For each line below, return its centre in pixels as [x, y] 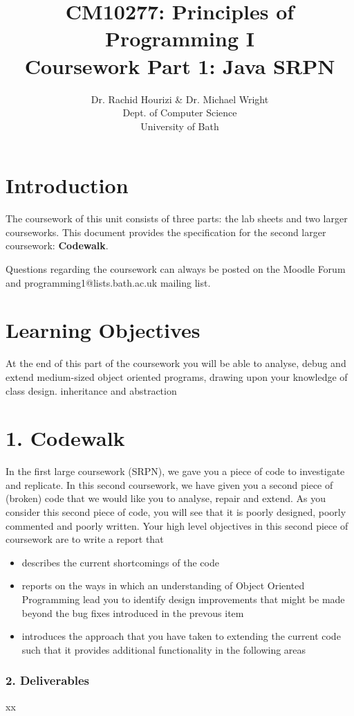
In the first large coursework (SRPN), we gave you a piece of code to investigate [175, 471]
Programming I [180, 38]
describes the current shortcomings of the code [120, 562]
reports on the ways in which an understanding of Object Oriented [163, 585]
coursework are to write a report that [85, 539]
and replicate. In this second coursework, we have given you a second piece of [169, 484]
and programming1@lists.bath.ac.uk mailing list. [108, 282]
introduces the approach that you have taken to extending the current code [181, 636]
